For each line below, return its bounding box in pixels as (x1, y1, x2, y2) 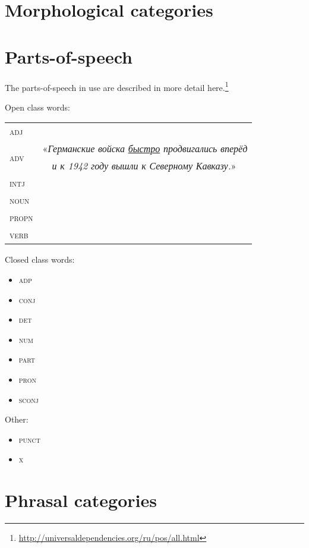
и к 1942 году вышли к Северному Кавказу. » (52, 159, 237, 173)
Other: (5, 413, 29, 426)
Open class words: (5, 100, 70, 113)
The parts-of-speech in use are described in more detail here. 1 (5, 79, 229, 93)
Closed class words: (5, 253, 75, 266)
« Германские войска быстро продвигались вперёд (42, 141, 248, 156)
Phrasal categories (5, 488, 157, 512)
